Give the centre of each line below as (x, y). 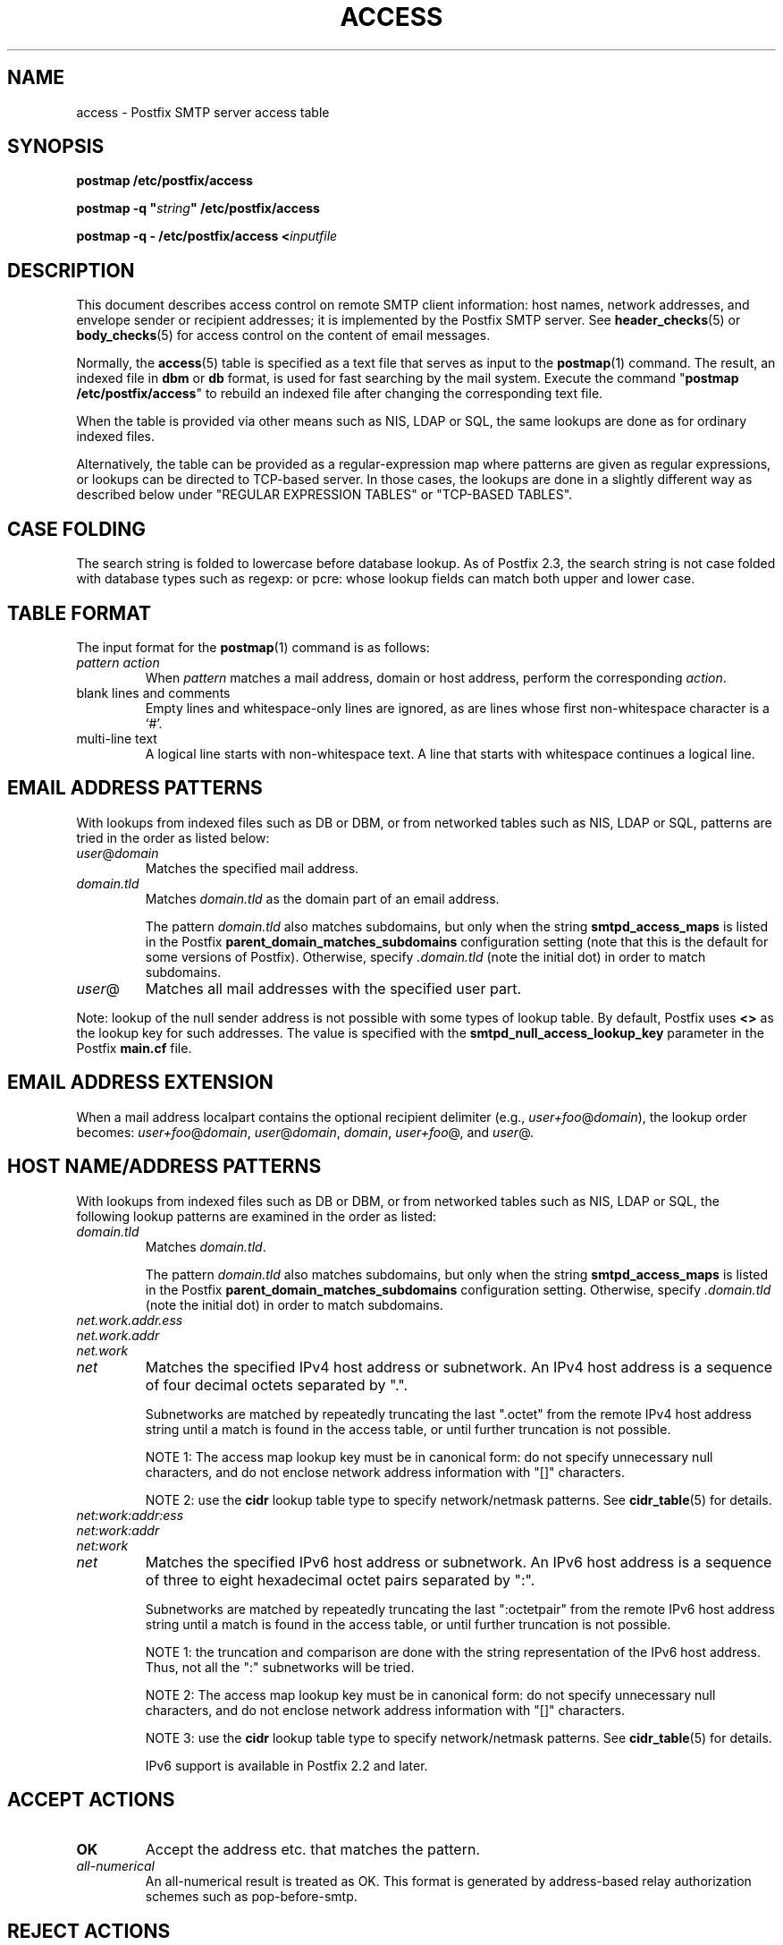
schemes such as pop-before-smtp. (251, 1897)
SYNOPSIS (56, 147)
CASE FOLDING (77, 529)
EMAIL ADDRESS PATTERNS (135, 788)
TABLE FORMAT (80, 613)
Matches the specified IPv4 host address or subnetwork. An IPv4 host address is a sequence (459, 1367)
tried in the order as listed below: (173, 837)
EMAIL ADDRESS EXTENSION (140, 1083)
